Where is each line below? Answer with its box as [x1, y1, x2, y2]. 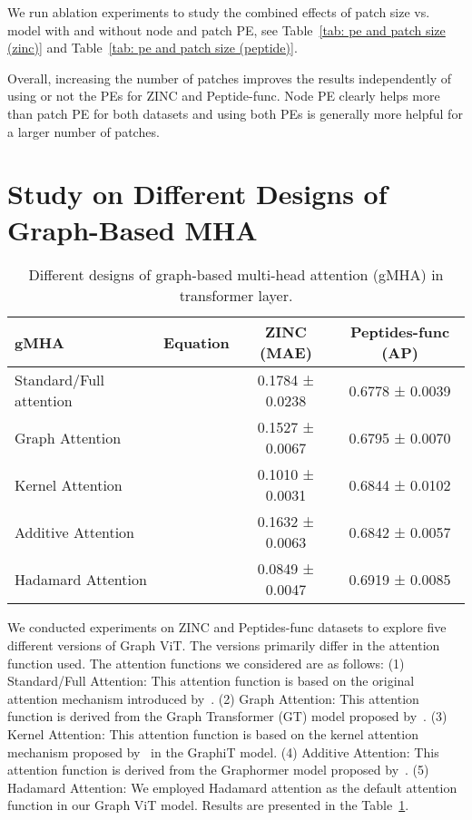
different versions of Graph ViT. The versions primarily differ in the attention [7, 636, 440, 655]
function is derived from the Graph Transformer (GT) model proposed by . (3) [7, 707, 447, 726]
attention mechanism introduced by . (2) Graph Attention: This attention [7, 688, 419, 708]
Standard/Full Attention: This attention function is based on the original [7, 671, 415, 690]
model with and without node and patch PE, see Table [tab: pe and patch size [7, 20, 446, 39]
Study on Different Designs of [7, 175, 388, 212]
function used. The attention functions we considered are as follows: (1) [7, 653, 405, 672]
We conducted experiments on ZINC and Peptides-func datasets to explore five [7, 618, 447, 637]
